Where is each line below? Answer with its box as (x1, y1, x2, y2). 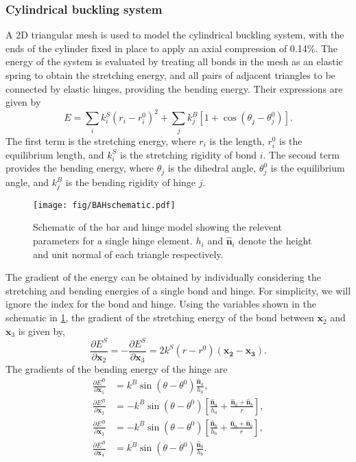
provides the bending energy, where (5, 161, 154, 175)
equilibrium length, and (5, 147, 104, 161)
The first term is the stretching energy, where (5, 133, 196, 148)
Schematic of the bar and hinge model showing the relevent (33, 220, 282, 234)
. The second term (263, 147, 340, 161)
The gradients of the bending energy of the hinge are (5, 362, 228, 376)
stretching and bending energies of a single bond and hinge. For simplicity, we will (5, 283, 351, 297)
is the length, (209, 133, 265, 148)
